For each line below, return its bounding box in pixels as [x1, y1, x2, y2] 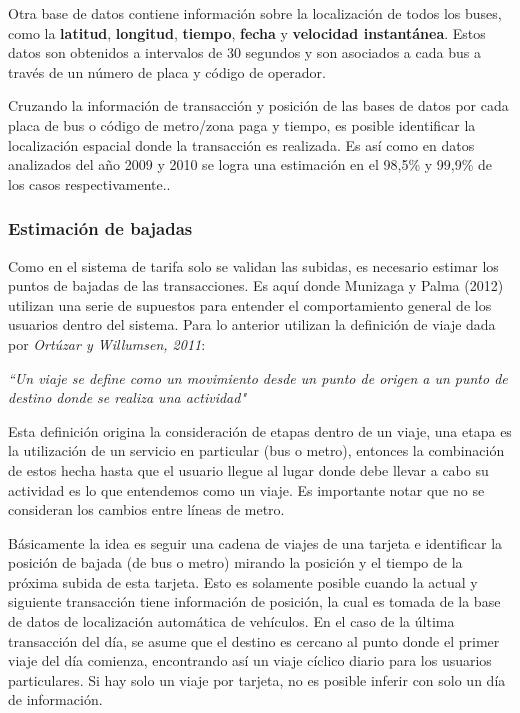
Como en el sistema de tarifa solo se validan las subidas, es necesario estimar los [8, 255, 499, 276]
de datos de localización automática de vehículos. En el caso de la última [8, 611, 455, 632]
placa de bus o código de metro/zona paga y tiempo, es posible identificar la [8, 114, 476, 135]
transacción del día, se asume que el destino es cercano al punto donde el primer [8, 630, 500, 651]
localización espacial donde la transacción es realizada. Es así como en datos [8, 134, 475, 155]
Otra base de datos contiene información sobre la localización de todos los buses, [8, 3, 502, 23]
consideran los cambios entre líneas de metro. [8, 499, 285, 520]
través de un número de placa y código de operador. [8, 61, 326, 82]
